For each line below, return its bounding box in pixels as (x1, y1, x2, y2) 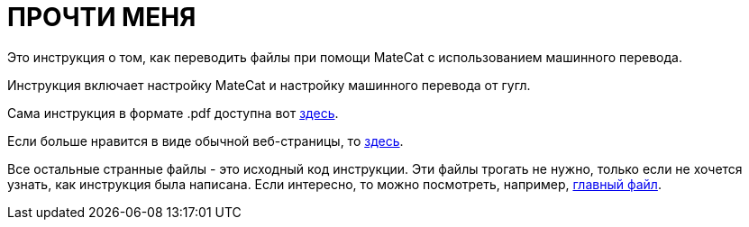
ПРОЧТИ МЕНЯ (7, 2, 196, 32)
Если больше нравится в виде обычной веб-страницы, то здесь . (7, 132, 404, 149)
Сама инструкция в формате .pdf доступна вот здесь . (7, 104, 339, 121)
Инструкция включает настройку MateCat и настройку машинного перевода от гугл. (7, 77, 531, 93)
